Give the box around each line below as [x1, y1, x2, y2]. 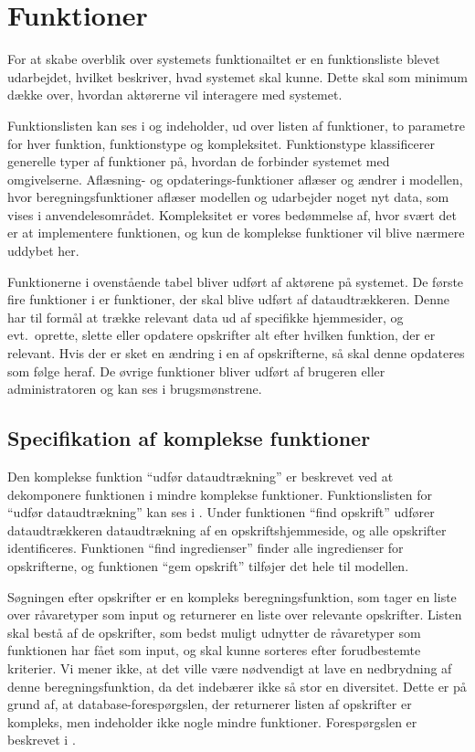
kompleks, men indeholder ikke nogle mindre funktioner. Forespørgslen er [7, 712, 417, 731]
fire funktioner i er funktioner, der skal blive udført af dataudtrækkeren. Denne [7, 290, 450, 309]
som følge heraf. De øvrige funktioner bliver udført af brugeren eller [7, 361, 385, 380]
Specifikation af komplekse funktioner [7, 424, 371, 452]
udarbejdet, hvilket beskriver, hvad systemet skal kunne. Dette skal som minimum [7, 67, 468, 86]
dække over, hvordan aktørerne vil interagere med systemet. [7, 85, 343, 104]
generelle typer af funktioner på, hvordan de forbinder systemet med [7, 152, 390, 171]
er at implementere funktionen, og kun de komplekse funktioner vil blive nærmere [7, 223, 465, 242]
